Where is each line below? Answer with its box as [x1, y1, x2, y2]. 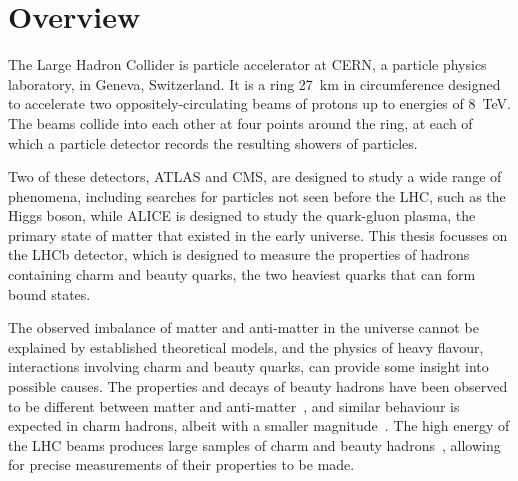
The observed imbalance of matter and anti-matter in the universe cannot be [8, 317, 479, 338]
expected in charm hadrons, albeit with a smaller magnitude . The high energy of [8, 415, 510, 436]
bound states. [8, 283, 91, 304]
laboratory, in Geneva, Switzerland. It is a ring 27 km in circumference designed [8, 73, 501, 94]
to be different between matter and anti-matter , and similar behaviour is [8, 395, 460, 416]
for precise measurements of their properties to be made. [8, 454, 355, 475]
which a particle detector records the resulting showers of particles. [8, 132, 418, 153]
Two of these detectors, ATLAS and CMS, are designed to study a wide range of [8, 166, 502, 187]
